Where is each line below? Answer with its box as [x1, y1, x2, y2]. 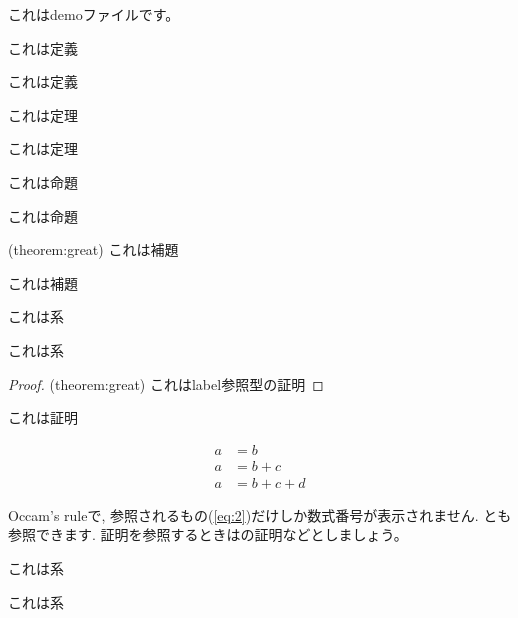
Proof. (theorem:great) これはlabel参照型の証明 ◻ [8, 373, 324, 394]
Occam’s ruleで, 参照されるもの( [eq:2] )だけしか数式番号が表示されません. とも [8, 504, 512, 525]
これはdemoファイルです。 [8, 4, 180, 24]
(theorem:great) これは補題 [8, 239, 179, 260]
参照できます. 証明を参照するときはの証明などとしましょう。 [8, 524, 408, 545]
